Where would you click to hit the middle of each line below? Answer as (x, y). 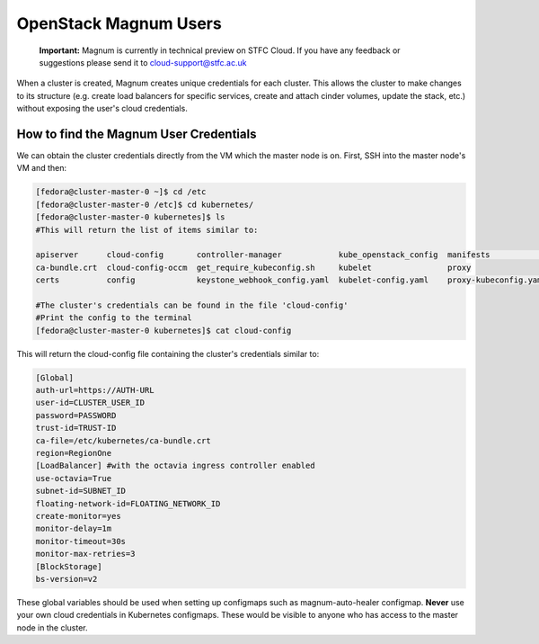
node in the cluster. (52, 627)
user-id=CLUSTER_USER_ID (90, 403)
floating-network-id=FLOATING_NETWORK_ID (128, 503)
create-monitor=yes (78, 516)
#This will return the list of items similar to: (147, 230)
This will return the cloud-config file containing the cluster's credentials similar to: (168, 353)
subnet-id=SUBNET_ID (80, 491)
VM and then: (42, 168)
